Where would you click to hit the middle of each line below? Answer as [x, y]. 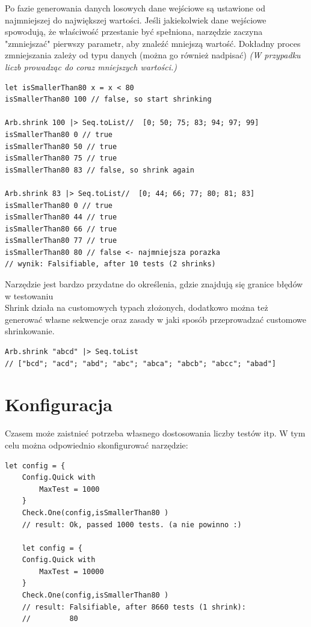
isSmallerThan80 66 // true [61, 229]
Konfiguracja [59, 404]
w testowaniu [29, 295]
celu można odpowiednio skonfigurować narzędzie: [97, 445]
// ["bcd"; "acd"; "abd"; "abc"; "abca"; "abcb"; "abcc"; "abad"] [141, 363]
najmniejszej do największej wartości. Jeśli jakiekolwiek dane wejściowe [136, 20]
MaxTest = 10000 [72, 571]
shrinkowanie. [30, 331]
